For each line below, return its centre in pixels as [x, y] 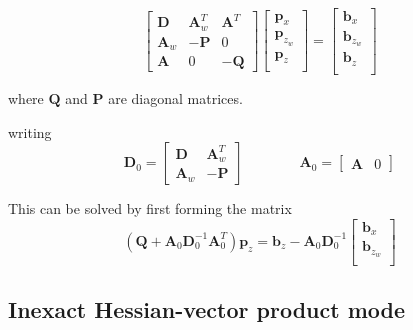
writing [30, 131]
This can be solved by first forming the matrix [150, 208]
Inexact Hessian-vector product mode [207, 309]
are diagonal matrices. [175, 97]
